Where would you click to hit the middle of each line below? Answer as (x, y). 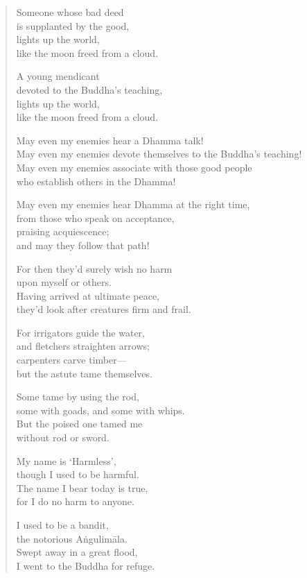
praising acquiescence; (63, 231)
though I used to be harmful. (78, 474)
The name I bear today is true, (82, 487)
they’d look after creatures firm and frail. (104, 309)
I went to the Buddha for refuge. (86, 565)
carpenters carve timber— (71, 360)
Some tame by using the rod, (78, 397)
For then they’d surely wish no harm (94, 268)
